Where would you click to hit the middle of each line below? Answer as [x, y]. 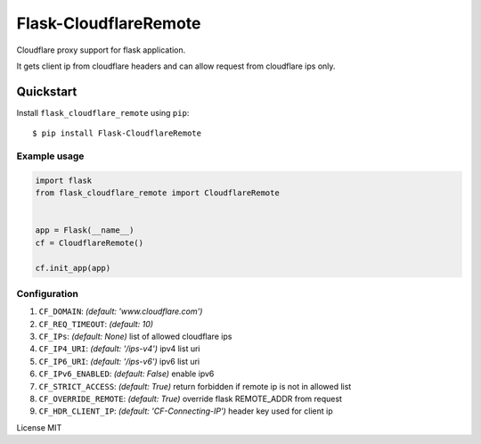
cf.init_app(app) [73, 268]
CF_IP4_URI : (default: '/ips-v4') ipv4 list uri [119, 349]
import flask [64, 180]
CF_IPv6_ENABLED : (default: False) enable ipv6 [126, 374]
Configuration [48, 293]
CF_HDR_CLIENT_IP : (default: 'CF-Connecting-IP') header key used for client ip [186, 411]
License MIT [39, 427]
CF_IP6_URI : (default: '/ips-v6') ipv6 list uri [119, 361]
